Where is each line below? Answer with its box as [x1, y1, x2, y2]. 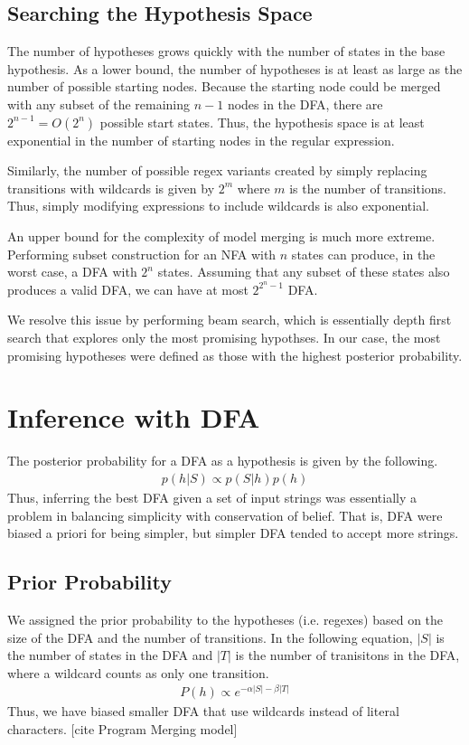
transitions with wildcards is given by [7, 178, 215, 197]
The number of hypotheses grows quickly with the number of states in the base [7, 42, 446, 61]
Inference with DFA [7, 399, 260, 436]
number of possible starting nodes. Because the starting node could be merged [7, 77, 441, 96]
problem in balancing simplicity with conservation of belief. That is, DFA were [7, 505, 443, 524]
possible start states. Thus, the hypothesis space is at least [99, 112, 425, 131]
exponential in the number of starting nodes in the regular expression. [7, 130, 395, 149]
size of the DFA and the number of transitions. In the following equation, [7, 627, 413, 646]
